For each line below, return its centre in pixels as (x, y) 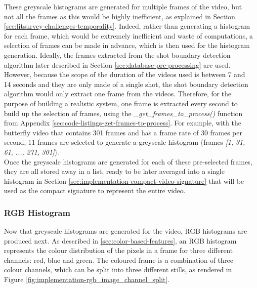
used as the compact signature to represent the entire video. (95, 190)
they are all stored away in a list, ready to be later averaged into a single (114, 171)
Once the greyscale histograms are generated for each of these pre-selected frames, (128, 161)
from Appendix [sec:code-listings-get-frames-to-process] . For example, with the (123, 123)
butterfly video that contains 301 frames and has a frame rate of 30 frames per (123, 132)
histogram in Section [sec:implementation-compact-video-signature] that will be (124, 181)
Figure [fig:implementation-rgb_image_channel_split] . (87, 279)
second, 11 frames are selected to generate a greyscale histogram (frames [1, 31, (125, 142)
